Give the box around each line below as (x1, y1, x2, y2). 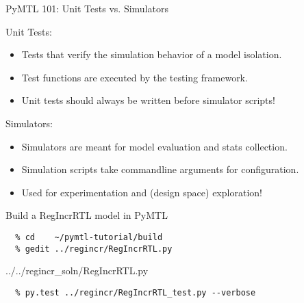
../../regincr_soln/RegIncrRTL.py (5, 263, 149, 278)
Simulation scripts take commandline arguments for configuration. (21, 162, 299, 176)
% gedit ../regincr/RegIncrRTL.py (15, 243, 173, 254)
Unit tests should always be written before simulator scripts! (21, 93, 275, 107)
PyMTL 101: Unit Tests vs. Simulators (5, 1, 168, 15)
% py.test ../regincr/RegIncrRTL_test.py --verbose (15, 287, 256, 298)
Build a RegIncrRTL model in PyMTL (5, 208, 168, 222)
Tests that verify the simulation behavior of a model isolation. (21, 47, 282, 62)
